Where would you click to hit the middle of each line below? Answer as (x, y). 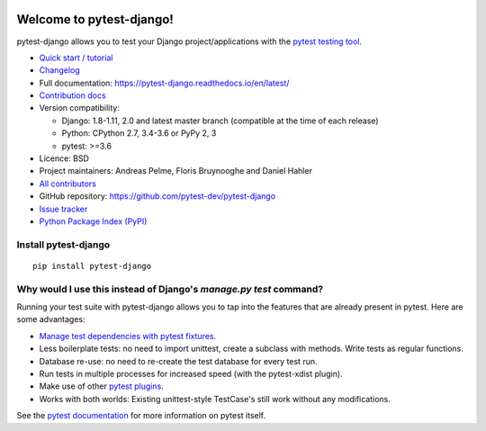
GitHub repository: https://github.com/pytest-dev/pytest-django (157, 196)
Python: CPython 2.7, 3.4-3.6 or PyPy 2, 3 (139, 133)
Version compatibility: (80, 108)
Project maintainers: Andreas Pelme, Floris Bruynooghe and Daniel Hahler (175, 171)
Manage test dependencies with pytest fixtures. (127, 336)
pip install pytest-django (92, 266)
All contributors (67, 184)
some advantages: (51, 319)
